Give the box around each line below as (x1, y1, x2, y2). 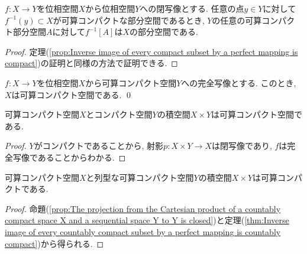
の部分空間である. (130, 25, 198, 38)
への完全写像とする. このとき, (181, 76, 296, 89)
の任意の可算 (212, 14, 262, 26)
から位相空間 (85, 2, 135, 14)
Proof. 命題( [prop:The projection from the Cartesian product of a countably (5, 202, 281, 214)
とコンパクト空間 (86, 108, 153, 121)
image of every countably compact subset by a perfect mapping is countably (5, 225, 281, 237)
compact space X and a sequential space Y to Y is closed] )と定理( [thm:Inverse (5, 214, 289, 226)
